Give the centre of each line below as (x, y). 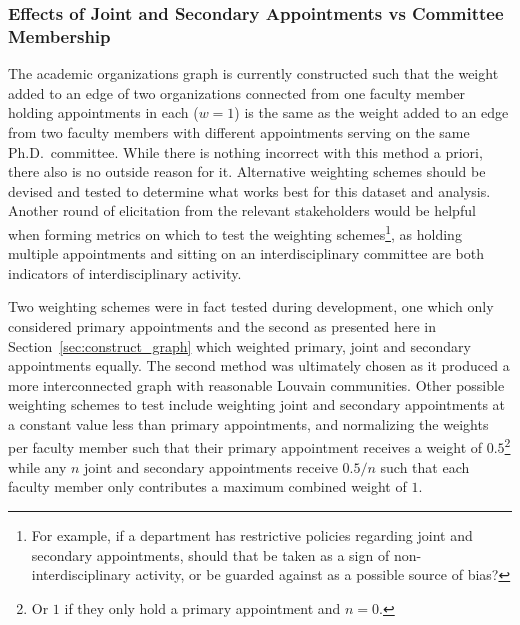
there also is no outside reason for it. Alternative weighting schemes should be (247, 171)
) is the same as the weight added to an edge (371, 112)
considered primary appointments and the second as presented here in (222, 325)
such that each (425, 466)
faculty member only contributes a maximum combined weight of (207, 486)
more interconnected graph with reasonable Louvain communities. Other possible (256, 384)
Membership (59, 35)
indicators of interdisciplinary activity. (125, 272)
